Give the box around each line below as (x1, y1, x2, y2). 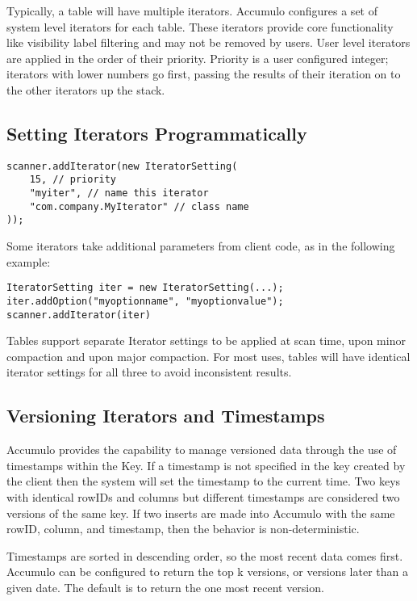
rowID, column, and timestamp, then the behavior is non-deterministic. (6, 520, 360, 537)
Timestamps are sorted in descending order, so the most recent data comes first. (6, 547, 403, 564)
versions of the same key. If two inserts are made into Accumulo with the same (6, 504, 395, 521)
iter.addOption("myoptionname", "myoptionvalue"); (6, 295, 284, 307)
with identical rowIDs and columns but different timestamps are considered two (6, 488, 400, 505)
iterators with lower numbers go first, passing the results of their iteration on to (6, 65, 401, 82)
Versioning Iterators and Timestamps (6, 403, 325, 428)
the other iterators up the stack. (6, 81, 165, 98)
